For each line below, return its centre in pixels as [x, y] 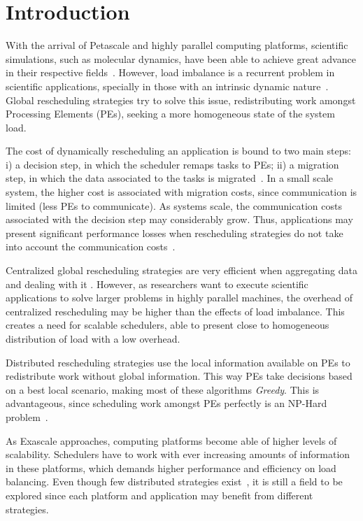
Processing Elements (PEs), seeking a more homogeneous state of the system [170, 114]
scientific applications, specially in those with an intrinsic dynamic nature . [167, 86]
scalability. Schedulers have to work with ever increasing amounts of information [178, 454]
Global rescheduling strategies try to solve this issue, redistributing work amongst [181, 100]
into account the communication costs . [91, 247]
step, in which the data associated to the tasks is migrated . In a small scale [170, 178]
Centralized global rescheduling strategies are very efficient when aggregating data [181, 270]
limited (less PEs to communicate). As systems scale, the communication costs [174, 205]
